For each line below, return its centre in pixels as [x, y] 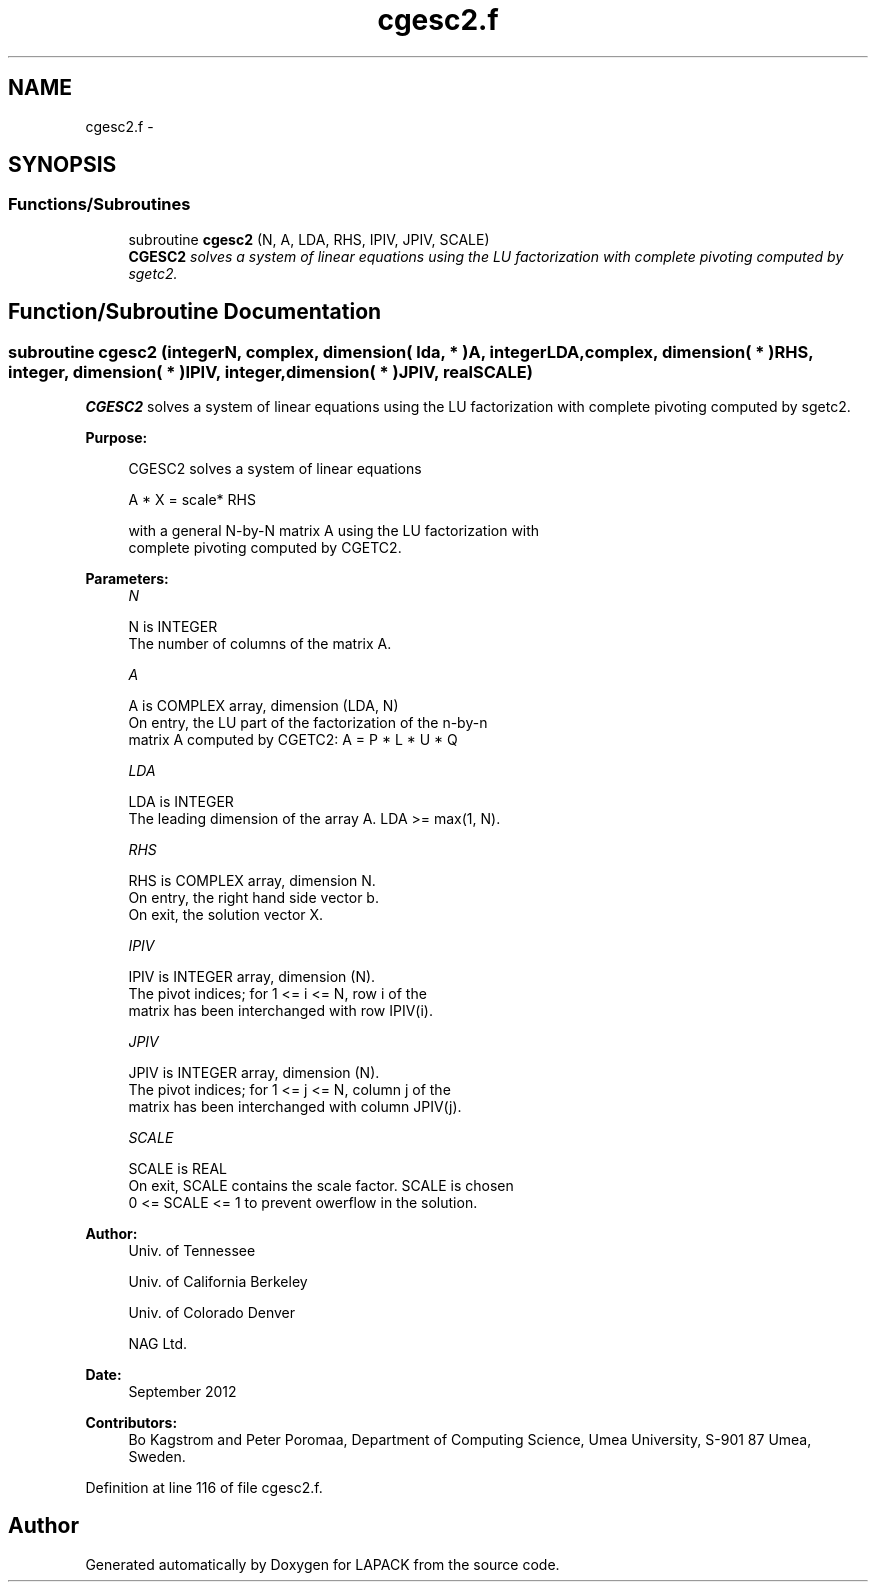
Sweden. [157, 1457]
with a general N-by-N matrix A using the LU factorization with [334, 531]
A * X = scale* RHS [192, 500]
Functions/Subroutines [99, 204]
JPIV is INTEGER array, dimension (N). [254, 1073]
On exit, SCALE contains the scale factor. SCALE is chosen [321, 1186]
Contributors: [131, 1423]
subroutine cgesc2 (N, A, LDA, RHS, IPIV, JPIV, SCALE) [309, 239]
